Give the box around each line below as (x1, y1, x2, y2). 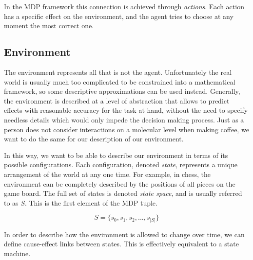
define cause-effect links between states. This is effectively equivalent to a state (4, 239, 239, 249)
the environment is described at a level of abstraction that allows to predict (4, 95, 230, 105)
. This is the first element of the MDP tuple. (24, 197, 157, 208)
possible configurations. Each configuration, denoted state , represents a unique (4, 159, 237, 170)
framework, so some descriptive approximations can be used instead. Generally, (4, 86, 240, 96)
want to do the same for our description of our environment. (4, 134, 184, 144)
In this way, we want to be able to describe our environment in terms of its (4, 150, 228, 160)
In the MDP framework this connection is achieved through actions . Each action (4, 1, 244, 11)
